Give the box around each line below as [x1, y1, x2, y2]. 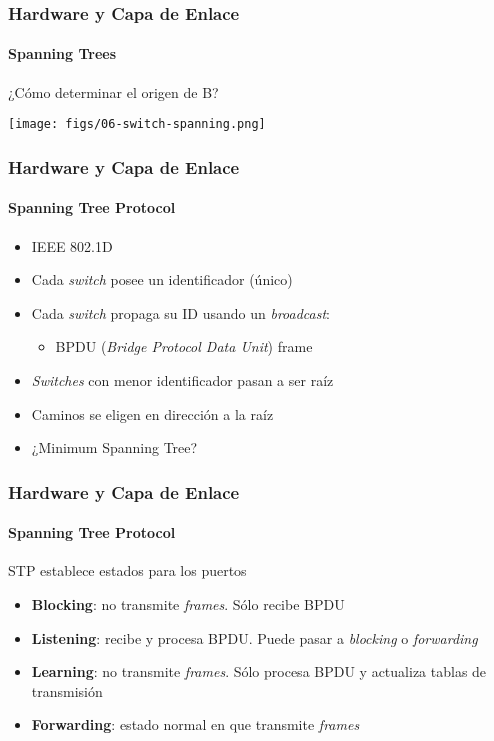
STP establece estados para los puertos [8, 560, 247, 581]
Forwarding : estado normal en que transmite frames [31, 714, 360, 735]
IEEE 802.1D [31, 235, 113, 256]
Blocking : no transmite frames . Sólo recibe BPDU [31, 593, 345, 614]
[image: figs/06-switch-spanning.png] [8, 117, 266, 132]
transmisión [31, 680, 103, 701]
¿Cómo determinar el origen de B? [8, 81, 219, 102]
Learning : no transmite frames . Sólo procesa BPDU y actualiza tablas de [31, 661, 487, 682]
